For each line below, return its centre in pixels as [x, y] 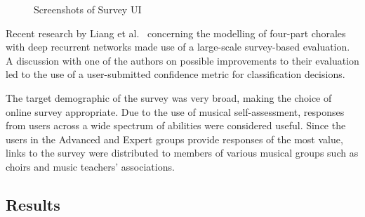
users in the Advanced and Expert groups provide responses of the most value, [174, 139]
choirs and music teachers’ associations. [90, 166]
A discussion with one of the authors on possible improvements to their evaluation [182, 60]
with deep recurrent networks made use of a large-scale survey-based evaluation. [178, 47]
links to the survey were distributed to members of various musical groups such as [182, 153]
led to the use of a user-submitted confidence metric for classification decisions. [175, 74]
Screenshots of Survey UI [88, 9]
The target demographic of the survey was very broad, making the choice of [169, 97]
